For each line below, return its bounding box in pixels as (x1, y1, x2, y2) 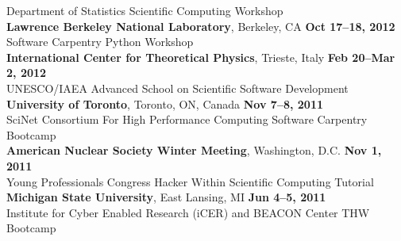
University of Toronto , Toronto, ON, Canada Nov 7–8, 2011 (6, 95, 324, 112)
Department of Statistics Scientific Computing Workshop (6, 2, 283, 18)
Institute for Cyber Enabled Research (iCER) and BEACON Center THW (6, 204, 370, 220)
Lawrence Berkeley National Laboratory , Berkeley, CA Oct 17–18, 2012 (6, 17, 395, 34)
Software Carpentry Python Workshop (6, 33, 194, 50)
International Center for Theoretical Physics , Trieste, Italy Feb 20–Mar (6, 48, 395, 65)
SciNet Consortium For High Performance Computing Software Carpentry (6, 111, 368, 128)
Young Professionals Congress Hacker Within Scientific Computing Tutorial (6, 173, 374, 189)
